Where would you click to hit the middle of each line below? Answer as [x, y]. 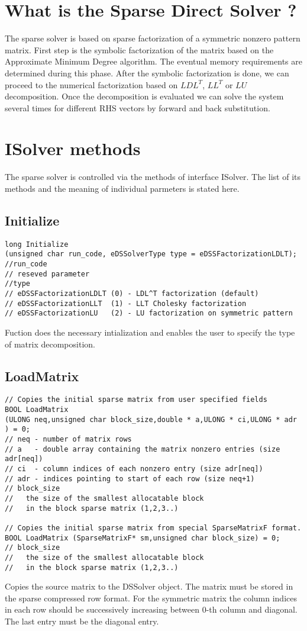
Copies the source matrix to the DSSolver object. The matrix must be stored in [149, 586]
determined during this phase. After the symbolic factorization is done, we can [147, 73]
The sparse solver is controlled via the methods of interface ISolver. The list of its [153, 177]
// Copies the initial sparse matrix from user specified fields [136, 400]
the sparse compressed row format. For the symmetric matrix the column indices [151, 598]
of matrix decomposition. [50, 344]
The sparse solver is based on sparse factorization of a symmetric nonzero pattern [153, 38]
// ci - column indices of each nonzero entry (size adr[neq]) [134, 469]
